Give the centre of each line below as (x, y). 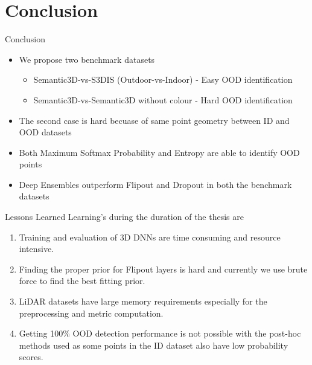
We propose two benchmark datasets (87, 59)
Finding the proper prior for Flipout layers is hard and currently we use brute (163, 269)
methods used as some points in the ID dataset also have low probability (154, 345)
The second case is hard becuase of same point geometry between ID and (154, 120)
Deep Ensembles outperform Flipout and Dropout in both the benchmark (155, 184)
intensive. (37, 249)
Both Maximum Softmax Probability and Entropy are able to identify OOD (159, 152)
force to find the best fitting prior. (82, 281)
